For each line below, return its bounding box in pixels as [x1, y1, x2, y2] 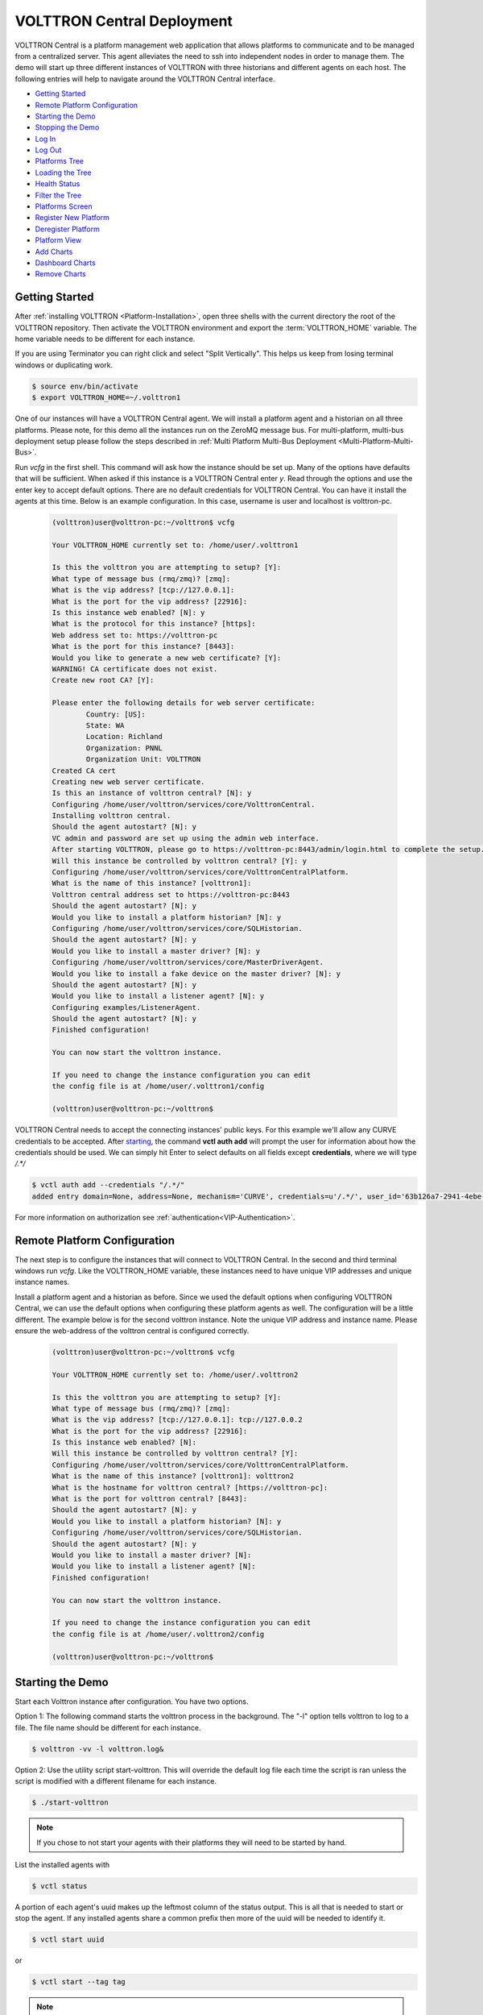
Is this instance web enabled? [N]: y [52, 609, 205, 617]
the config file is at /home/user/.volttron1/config [52, 1082, 265, 1091]
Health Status [35, 179, 80, 189]
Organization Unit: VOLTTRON [85, 754, 201, 764]
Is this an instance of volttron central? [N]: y [52, 788, 252, 798]
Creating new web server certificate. [52, 777, 205, 786]
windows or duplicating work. [14, 359, 113, 370]
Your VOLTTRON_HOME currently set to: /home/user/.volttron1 [52, 540, 299, 550]
